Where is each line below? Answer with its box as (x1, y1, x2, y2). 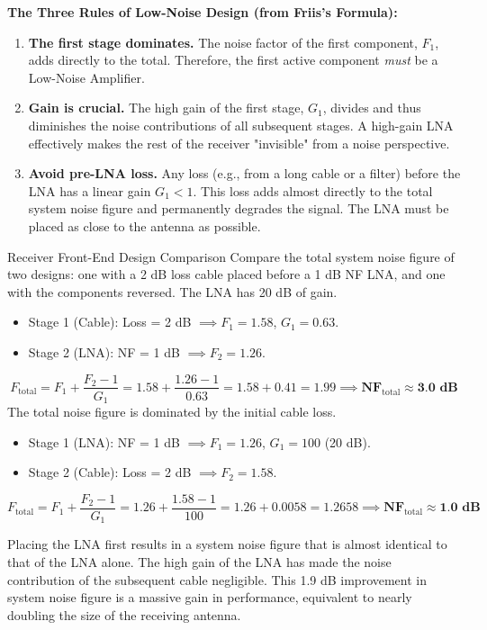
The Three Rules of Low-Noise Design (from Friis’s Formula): (7, 3, 398, 21)
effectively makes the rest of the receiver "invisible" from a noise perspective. (28, 133, 450, 152)
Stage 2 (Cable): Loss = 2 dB (28, 463, 192, 481)
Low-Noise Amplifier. (28, 67, 145, 86)
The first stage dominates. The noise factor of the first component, (28, 32, 418, 51)
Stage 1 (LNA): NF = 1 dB (28, 432, 180, 451)
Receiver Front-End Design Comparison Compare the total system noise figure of (7, 247, 455, 265)
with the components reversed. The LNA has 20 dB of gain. (7, 282, 338, 301)
